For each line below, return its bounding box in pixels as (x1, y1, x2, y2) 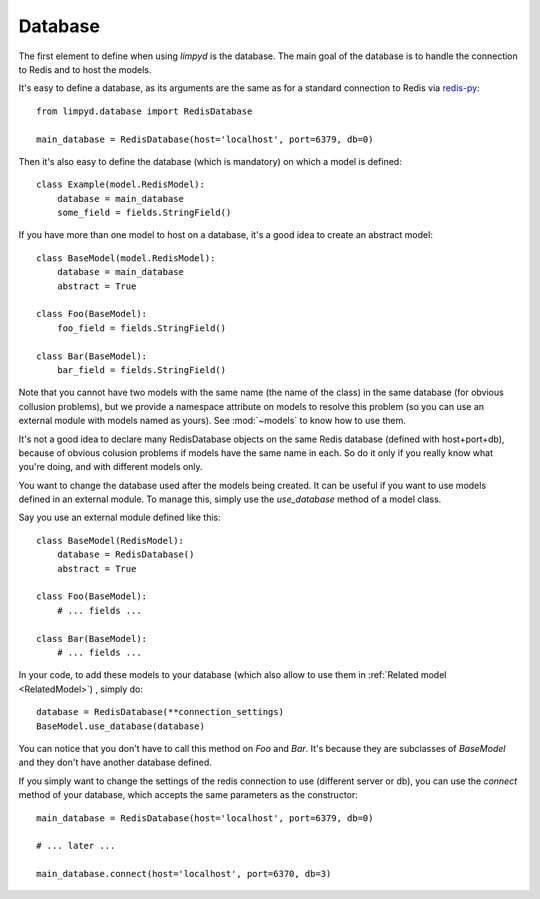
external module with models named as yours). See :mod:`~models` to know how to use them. (18, 415, 407, 427)
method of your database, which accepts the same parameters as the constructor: (18, 789, 359, 801)
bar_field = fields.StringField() (56, 364, 227, 375)
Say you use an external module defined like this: (18, 511, 221, 524)
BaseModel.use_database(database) (36, 720, 205, 732)
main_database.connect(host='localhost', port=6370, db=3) (36, 868, 332, 880)
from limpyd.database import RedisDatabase (36, 105, 253, 117)
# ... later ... (36, 840, 116, 852)
